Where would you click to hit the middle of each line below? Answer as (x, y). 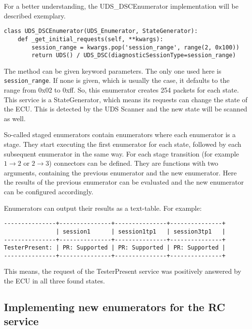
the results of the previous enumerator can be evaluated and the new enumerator (124, 182)
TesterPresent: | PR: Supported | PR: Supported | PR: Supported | (115, 248)
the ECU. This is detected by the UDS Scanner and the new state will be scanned (126, 109)
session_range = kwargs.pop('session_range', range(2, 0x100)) (135, 47)
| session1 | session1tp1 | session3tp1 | (141, 231)
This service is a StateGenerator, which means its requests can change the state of (126, 99)
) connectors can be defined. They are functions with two (134, 163)
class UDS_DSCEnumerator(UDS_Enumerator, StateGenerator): (101, 31)
